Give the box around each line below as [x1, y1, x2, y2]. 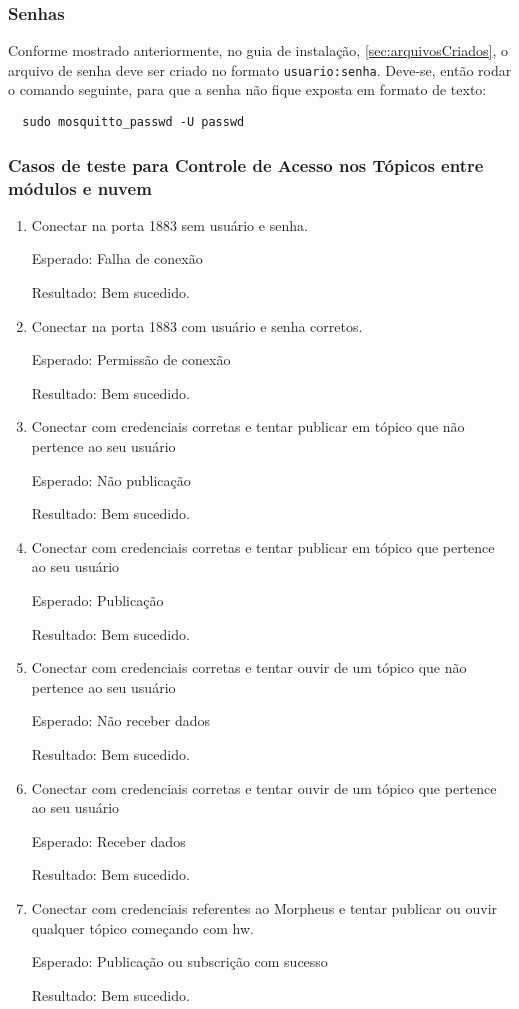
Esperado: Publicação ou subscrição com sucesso [31, 951, 328, 972]
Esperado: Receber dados [31, 830, 186, 851]
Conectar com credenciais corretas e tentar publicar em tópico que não [31, 416, 465, 437]
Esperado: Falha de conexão [31, 248, 203, 269]
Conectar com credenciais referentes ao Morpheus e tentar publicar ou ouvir [31, 897, 498, 918]
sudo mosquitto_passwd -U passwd [22, 115, 245, 130]
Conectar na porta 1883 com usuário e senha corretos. [31, 315, 363, 336]
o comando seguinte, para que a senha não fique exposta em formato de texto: [8, 79, 487, 100]
